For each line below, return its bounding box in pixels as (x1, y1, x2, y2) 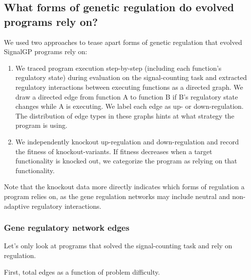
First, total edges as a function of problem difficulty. (4, 266, 160, 277)
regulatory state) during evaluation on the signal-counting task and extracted (15, 72, 247, 82)
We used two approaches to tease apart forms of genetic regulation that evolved (4, 37, 242, 47)
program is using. (15, 120, 67, 130)
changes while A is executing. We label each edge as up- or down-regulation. (15, 101, 244, 111)
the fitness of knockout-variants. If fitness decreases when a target (15, 146, 212, 156)
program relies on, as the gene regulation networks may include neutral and (4, 191, 230, 201)
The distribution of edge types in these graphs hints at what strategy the (15, 110, 234, 120)
